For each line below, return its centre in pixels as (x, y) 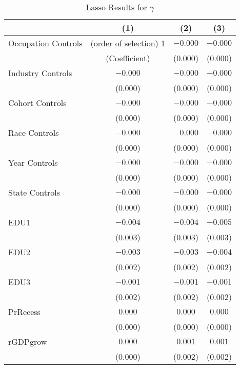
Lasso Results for (116, 7)
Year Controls (33, 162)
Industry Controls (40, 73)
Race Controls (34, 133)
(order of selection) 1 (128, 43)
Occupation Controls (45, 43)
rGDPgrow (28, 341)
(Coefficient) (128, 58)
